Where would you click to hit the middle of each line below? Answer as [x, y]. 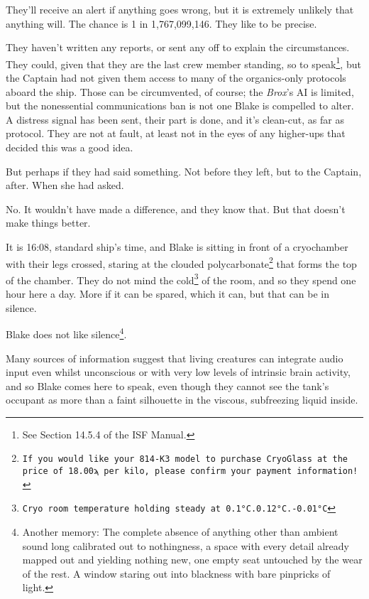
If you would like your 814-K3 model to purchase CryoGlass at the [185, 459]
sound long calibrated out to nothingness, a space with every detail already [186, 545]
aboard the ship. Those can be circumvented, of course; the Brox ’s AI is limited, [180, 91]
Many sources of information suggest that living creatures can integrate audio [175, 358]
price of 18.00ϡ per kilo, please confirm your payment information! [190, 471]
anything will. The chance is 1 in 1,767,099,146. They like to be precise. [161, 23]
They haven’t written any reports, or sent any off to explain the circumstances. [178, 47]
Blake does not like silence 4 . [66, 333]
